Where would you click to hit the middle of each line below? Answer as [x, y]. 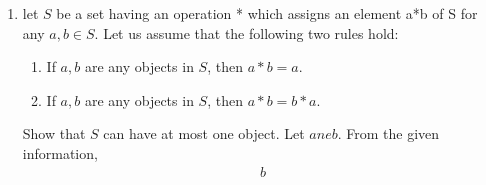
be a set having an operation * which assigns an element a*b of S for [267, 13]
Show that [54, 133]
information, [60, 152]
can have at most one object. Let [204, 133]
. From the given [388, 133]
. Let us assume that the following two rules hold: [246, 32]
